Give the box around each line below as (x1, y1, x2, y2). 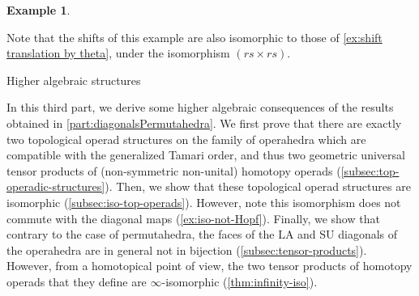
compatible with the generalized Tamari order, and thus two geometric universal (6, 146, 405, 163)
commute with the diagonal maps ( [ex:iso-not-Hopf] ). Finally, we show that (6, 209, 380, 226)
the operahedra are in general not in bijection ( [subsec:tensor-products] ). (6, 241, 367, 258)
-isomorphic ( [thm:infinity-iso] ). (161, 273, 318, 290)
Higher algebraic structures (6, 71, 141, 88)
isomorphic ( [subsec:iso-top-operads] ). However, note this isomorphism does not (6, 193, 401, 210)
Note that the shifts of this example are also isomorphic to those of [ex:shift (6, 28, 383, 45)
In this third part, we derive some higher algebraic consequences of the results (6, 99, 394, 116)
